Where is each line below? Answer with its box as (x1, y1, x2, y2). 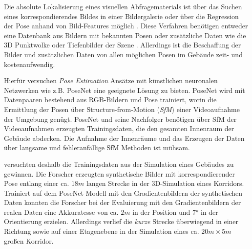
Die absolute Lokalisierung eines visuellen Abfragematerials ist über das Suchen (4, 1, 242, 11)
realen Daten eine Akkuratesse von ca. (4, 206, 119, 217)
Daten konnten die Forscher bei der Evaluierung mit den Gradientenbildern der (4, 197, 241, 207)
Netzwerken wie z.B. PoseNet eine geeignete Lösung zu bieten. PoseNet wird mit (4, 85, 245, 95)
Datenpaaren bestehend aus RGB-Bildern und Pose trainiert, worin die (4, 94, 217, 105)
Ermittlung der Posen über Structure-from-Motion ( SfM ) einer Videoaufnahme (4, 104, 240, 114)
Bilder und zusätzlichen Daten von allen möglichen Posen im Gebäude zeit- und (4, 49, 243, 59)
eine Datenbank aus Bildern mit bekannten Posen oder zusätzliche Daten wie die (4, 30, 246, 40)
